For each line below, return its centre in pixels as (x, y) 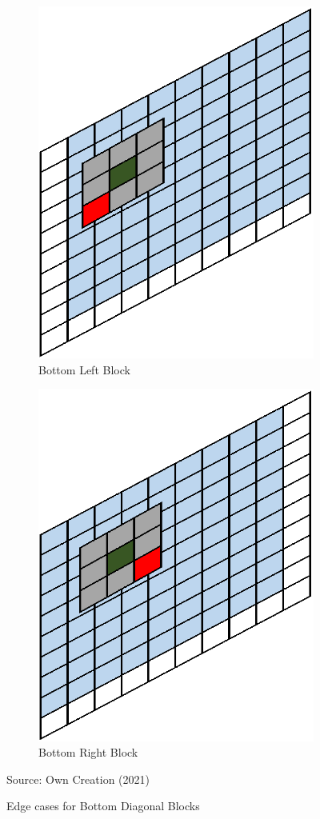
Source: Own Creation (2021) (78, 779)
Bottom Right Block (88, 752)
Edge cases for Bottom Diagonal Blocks (103, 806)
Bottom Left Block (84, 369)
